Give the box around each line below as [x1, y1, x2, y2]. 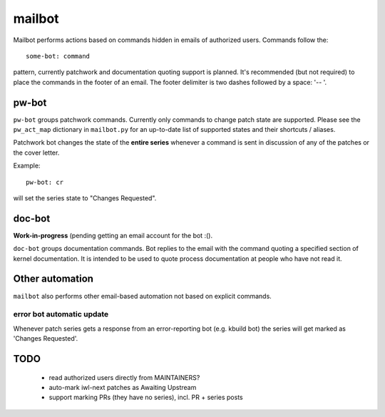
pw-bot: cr [26, 178, 64, 186]
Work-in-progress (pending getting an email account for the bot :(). [13, 231, 213, 240]
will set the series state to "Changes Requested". [13, 193, 157, 202]
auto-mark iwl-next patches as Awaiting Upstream [48, 383, 197, 391]
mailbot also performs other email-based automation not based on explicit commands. [13, 292, 272, 300]
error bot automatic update [13, 309, 109, 319]
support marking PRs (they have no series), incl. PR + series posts [48, 393, 243, 402]
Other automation [13, 273, 94, 285]
